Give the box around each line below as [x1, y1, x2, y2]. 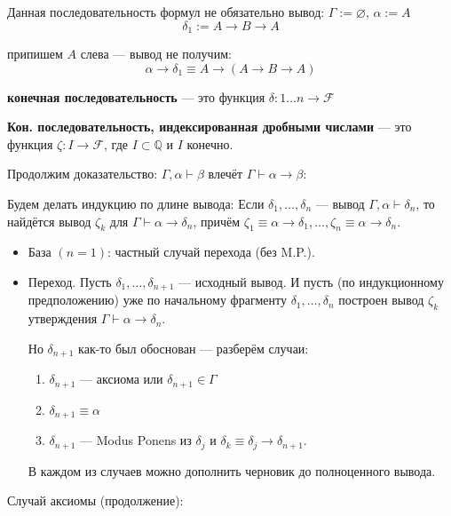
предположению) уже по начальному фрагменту [28, 290, 287, 309]
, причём [193, 211, 241, 230]
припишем [7, 44, 63, 63]
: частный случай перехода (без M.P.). [107, 242, 315, 261]
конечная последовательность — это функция [7, 87, 265, 106]
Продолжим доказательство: [7, 164, 158, 183]
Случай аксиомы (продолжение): [7, 491, 184, 510]
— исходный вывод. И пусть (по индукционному [178, 273, 444, 290]
